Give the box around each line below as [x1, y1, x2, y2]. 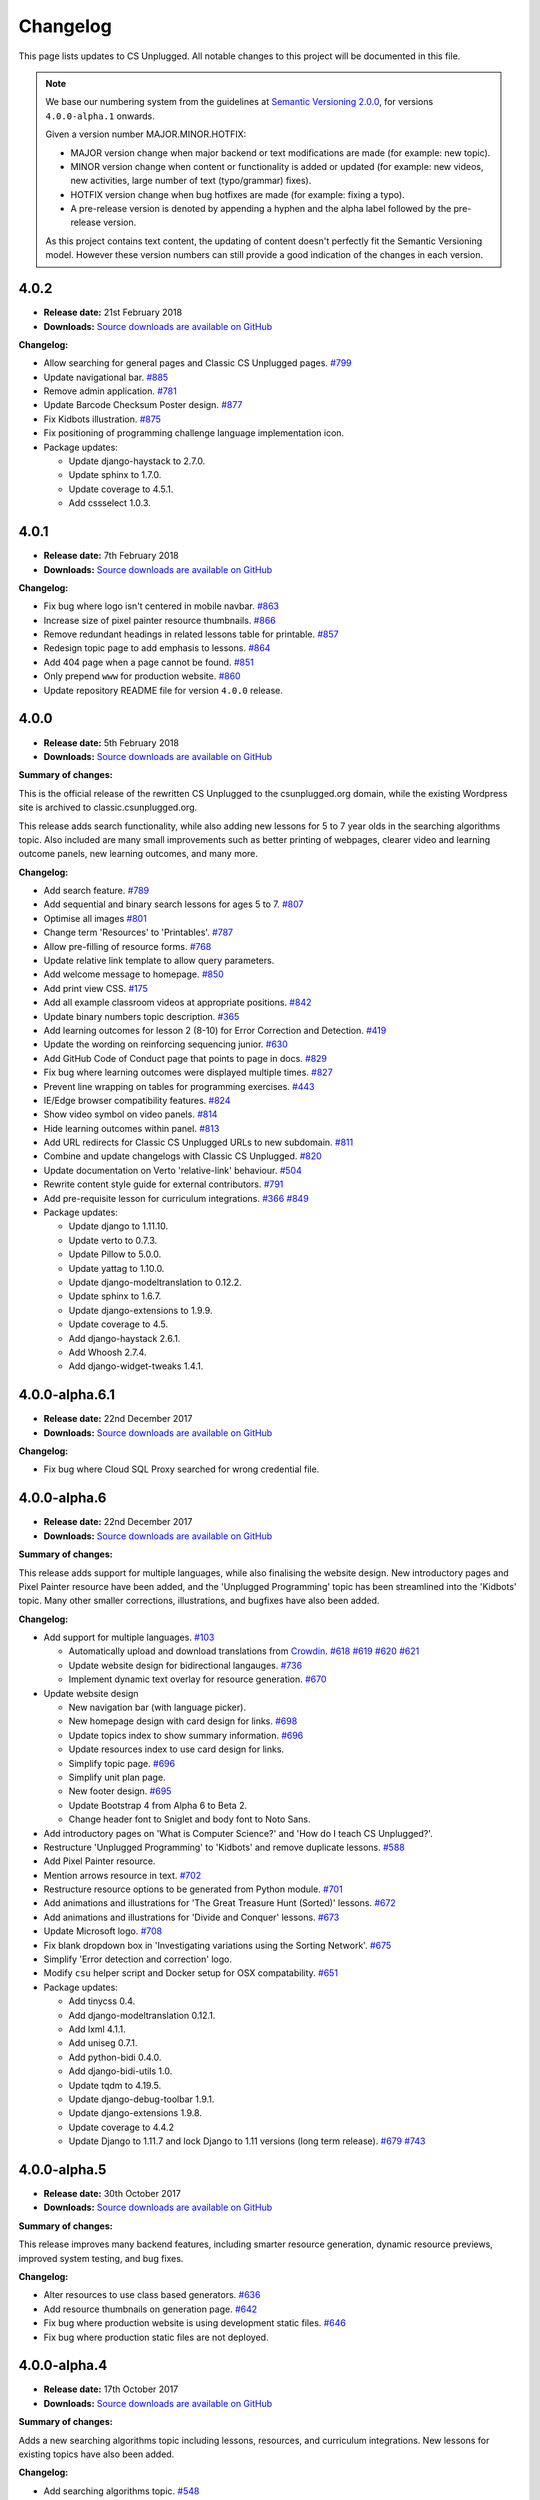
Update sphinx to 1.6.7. [68, 1290, 162, 1302]
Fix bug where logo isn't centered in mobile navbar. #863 [43, 600, 280, 612]
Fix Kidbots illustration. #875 [43, 413, 162, 425]
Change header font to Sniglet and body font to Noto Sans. [68, 1813, 311, 1825]
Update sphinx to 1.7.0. [68, 469, 162, 481]
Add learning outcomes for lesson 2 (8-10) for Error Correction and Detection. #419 [43, 1024, 387, 1036]
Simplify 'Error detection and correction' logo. [43, 1953, 232, 1965]
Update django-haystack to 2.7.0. [68, 455, 206, 467]
